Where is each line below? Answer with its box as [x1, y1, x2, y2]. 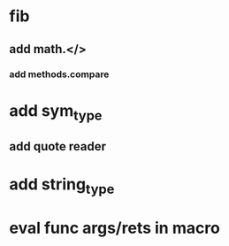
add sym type [9, 100, 103, 124]
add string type [9, 174, 115, 197]
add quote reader [9, 139, 107, 154]
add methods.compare [9, 68, 110, 81]
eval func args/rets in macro [9, 218, 221, 238]
